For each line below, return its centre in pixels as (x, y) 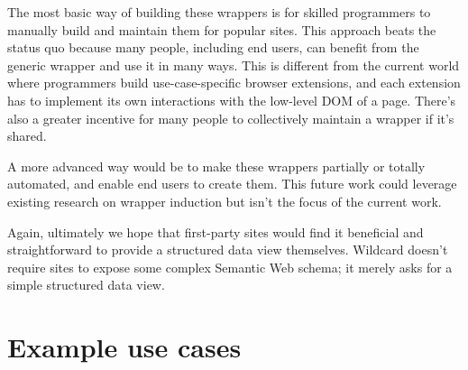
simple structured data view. (86, 285)
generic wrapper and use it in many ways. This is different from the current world (234, 65)
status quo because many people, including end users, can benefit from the (213, 47)
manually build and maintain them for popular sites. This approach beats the (222, 29)
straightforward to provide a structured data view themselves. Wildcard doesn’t (228, 250)
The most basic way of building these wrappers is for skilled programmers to (219, 12)
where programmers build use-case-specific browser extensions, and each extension (234, 83)
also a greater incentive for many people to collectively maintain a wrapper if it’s (231, 118)
